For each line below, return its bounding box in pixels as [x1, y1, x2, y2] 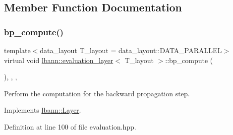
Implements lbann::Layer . [4, 105, 81, 115]
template [4, 45, 31, 55]
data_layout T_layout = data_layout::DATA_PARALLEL [40, 45, 222, 55]
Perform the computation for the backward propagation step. [4, 88, 190, 98]
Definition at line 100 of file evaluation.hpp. [4, 121, 136, 132]
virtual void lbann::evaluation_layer [4, 55, 114, 65]
